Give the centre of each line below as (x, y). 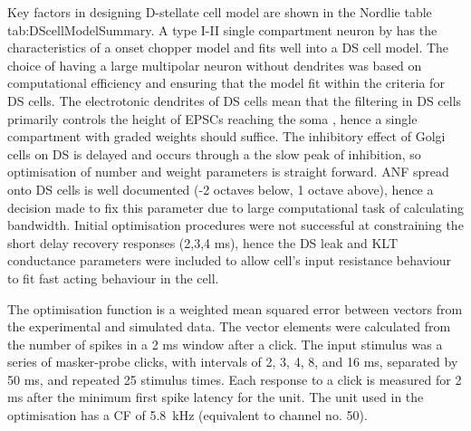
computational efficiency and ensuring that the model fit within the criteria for (226, 83)
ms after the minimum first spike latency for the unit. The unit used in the (216, 397)
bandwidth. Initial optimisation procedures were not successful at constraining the (235, 225)
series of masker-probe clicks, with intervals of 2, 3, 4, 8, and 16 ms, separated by (233, 362)
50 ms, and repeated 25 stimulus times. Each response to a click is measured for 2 (235, 379)
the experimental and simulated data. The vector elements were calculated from (229, 326)
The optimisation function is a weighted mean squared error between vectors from (235, 308)
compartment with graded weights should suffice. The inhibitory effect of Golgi (226, 136)
